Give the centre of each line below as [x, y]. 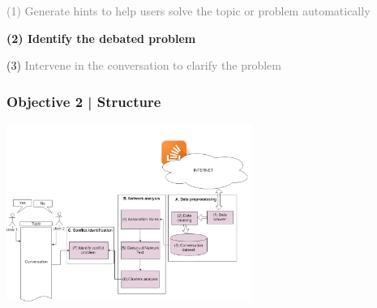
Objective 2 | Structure [84, 101]
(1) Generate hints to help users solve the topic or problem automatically [188, 11]
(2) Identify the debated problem [101, 38]
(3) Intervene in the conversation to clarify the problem [144, 65]
